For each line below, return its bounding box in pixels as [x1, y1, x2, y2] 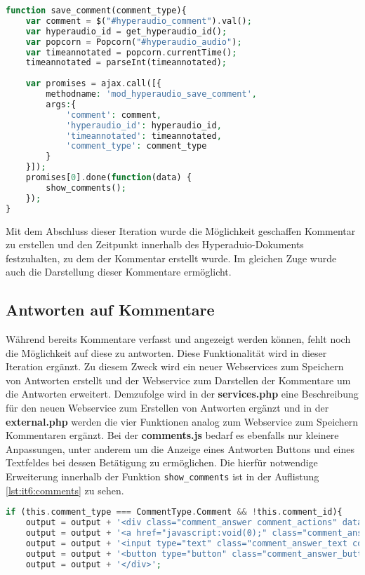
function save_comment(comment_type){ [6, 6, 187, 15]
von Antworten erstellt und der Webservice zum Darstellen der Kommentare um [6, 372, 351, 387]
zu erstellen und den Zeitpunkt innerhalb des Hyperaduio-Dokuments [6, 237, 304, 252]
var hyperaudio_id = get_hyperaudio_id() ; [25, 26, 227, 36]
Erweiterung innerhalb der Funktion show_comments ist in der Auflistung [6, 469, 319, 484]
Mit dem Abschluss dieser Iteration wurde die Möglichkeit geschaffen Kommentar [6, 223, 356, 238]
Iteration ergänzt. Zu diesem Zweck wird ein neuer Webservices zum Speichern [6, 359, 344, 374]
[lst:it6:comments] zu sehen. [6, 482, 124, 497]
